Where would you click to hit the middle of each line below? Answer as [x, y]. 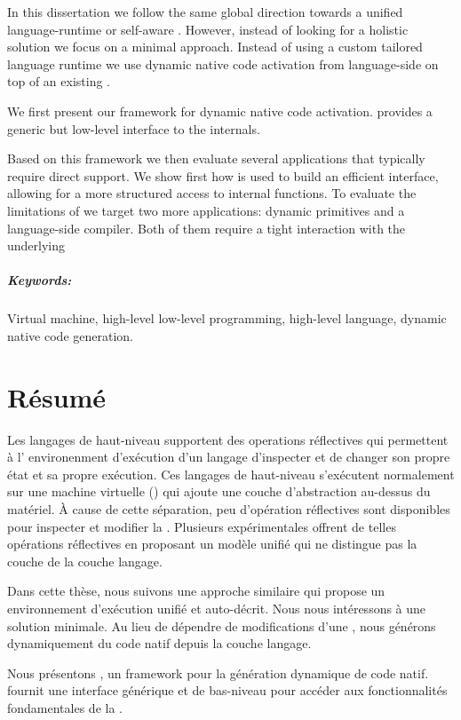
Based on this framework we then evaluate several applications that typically [216, 158]
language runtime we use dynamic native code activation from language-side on [223, 63]
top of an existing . [59, 81]
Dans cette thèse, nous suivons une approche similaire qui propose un [196, 591]
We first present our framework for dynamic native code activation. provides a [220, 111]
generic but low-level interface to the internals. [134, 128]
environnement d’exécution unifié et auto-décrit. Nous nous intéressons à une [217, 608]
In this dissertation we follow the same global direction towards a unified [205, 12]
